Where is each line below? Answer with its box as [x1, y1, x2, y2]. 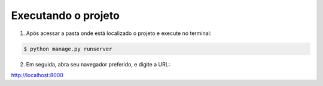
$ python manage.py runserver [23, 45, 112, 52]
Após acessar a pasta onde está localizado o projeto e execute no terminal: [26, 30, 212, 37]
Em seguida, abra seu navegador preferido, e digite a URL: [26, 60, 170, 68]
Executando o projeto [11, 9, 120, 22]
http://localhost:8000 [11, 71, 64, 78]
